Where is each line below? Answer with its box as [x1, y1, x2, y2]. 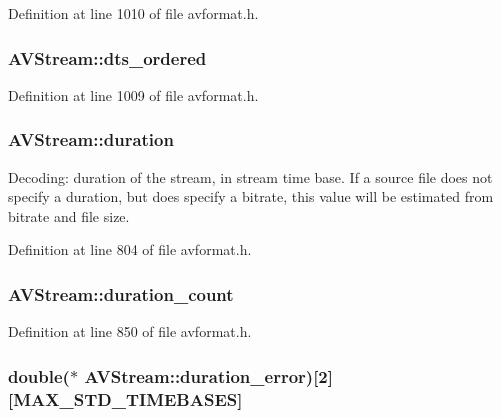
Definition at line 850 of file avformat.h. [8, 321, 252, 342]
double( [8, 363, 70, 388]
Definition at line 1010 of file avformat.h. [8, 3, 259, 23]
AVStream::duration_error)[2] [84, 363, 333, 388]
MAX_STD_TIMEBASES [13, 386, 238, 411]
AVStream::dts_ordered [8, 45, 207, 70]
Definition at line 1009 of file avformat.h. [8, 84, 259, 105]
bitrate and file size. [8, 205, 130, 226]
